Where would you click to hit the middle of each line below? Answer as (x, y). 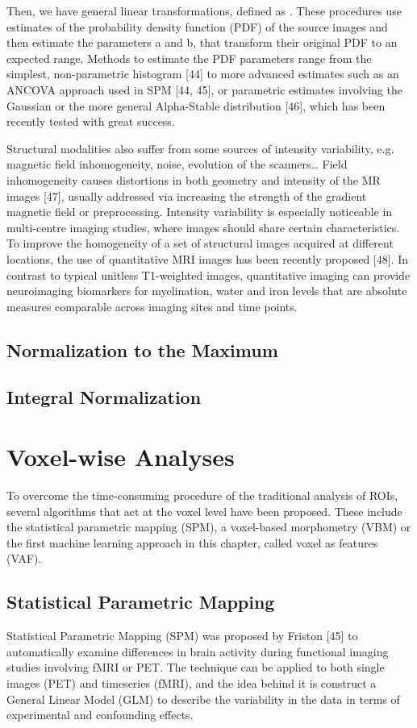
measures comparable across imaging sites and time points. (152, 306)
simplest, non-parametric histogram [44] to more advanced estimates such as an (203, 74)
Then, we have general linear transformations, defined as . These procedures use (204, 10)
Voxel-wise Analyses (121, 457)
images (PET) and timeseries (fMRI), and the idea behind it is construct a (192, 682)
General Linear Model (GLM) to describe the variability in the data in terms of (203, 699)
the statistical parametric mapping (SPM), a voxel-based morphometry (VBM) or (209, 527)
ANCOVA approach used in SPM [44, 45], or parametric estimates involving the (204, 89)
